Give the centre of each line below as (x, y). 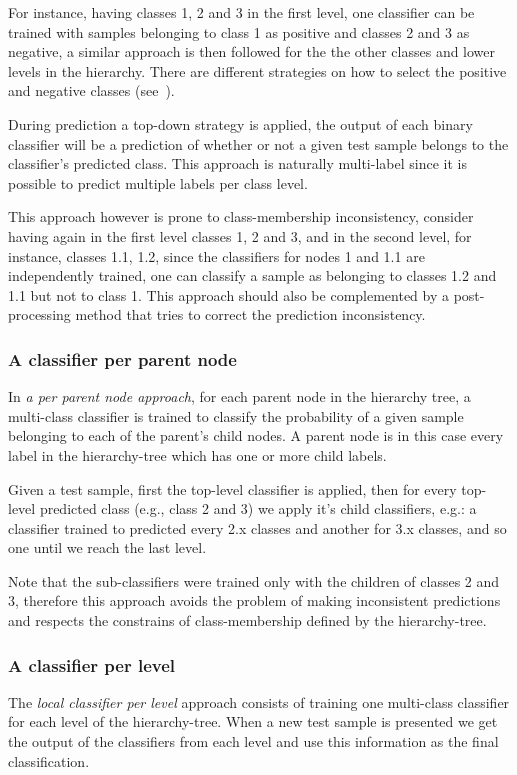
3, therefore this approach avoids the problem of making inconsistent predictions (254, 600)
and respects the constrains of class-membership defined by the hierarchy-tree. (247, 620)
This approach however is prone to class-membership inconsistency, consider (241, 216)
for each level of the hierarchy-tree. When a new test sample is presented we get (253, 721)
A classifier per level (92, 664)
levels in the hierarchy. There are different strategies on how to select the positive (257, 70)
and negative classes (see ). (91, 90)
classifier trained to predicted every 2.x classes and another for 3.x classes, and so (257, 527)
